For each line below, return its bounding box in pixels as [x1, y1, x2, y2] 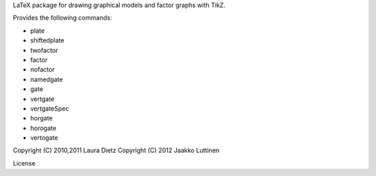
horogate [30, 124, 57, 132]
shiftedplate [30, 36, 65, 45]
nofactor [30, 65, 55, 74]
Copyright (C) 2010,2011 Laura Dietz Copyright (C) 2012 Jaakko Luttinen [13, 146, 220, 154]
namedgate [30, 75, 63, 83]
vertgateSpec [30, 104, 70, 113]
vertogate [30, 134, 58, 142]
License [13, 159, 36, 167]
